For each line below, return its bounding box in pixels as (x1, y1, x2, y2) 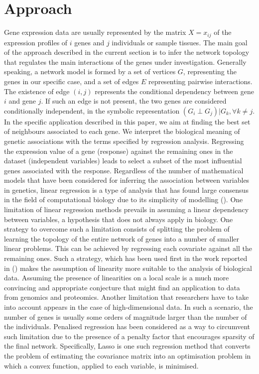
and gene (8, 96, 36, 106)
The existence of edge (4, 86, 70, 96)
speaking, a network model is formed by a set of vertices (4, 66, 176, 77)
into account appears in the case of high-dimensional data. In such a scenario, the (4, 302, 253, 312)
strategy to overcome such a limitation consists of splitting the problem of (4, 224, 230, 234)
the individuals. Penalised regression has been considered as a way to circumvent (4, 321, 250, 332)
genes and (74, 37, 105, 47)
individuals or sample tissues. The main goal (112, 37, 248, 47)
